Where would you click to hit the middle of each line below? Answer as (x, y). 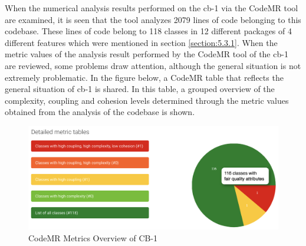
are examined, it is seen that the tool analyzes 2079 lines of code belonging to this (153, 19)
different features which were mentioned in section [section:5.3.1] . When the (141, 42)
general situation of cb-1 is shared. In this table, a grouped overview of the (140, 89)
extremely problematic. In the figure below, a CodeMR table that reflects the (144, 77)
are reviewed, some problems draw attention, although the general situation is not (153, 65)
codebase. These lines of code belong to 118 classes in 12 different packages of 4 (148, 31)
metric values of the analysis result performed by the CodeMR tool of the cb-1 (147, 54)
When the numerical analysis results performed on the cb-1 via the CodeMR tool (152, 8)
